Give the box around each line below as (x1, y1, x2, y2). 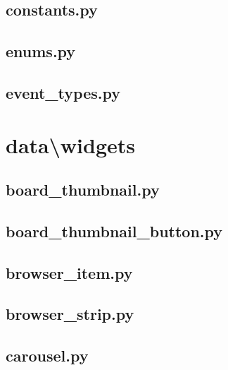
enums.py (6, 40, 76, 62)
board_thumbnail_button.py (6, 220, 223, 241)
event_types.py (6, 81, 120, 103)
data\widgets (6, 130, 135, 159)
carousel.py (6, 345, 89, 366)
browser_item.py (6, 261, 133, 283)
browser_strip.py (6, 303, 134, 325)
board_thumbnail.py (6, 179, 160, 201)
